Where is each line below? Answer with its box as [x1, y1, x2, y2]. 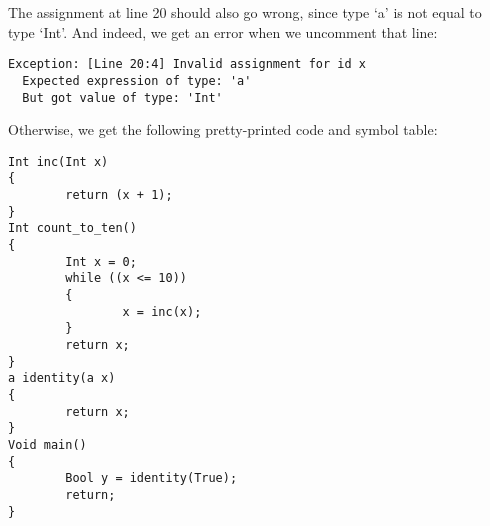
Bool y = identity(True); [65, 471, 238, 486]
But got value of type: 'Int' [22, 90, 223, 105]
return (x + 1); [65, 188, 173, 203]
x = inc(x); [122, 304, 202, 319]
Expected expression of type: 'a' [22, 73, 252, 88]
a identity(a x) [8, 371, 116, 386]
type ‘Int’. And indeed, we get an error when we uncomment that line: [8, 21, 438, 42]
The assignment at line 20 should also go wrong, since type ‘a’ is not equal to [8, 2, 482, 22]
